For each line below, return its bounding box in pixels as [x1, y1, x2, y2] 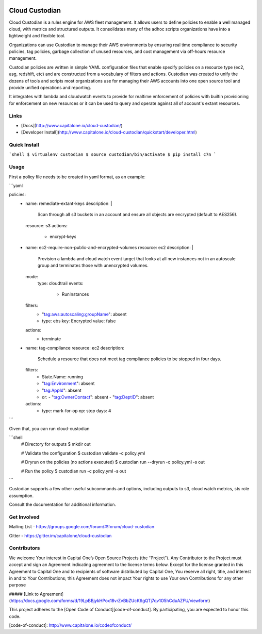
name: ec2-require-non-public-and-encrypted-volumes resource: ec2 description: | [25, 245, 194, 250]
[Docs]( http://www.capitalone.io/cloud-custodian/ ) [21, 122, 123, 128]
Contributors [9, 545, 40, 551]
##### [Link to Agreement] [9, 591, 64, 597]
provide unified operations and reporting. [9, 85, 92, 91]
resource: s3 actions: [25, 222, 68, 228]
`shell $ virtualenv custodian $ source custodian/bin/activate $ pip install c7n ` [9, 152, 216, 157]
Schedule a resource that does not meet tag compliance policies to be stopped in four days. [37, 356, 222, 362]
